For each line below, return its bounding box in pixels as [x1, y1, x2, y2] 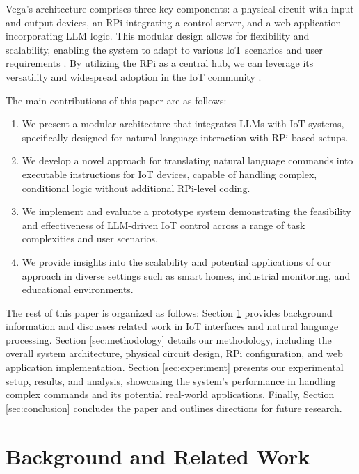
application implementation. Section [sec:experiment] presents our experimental [6, 360, 344, 374]
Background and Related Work [6, 441, 310, 470]
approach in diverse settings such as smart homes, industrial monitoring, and [22, 268, 351, 283]
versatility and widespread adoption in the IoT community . [6, 69, 262, 84]
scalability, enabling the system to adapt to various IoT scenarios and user [6, 42, 323, 56]
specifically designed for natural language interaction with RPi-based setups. [22, 129, 349, 144]
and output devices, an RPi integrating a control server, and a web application [6, 15, 342, 29]
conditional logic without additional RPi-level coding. [22, 180, 250, 195]
